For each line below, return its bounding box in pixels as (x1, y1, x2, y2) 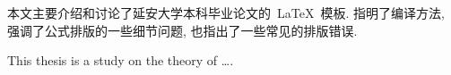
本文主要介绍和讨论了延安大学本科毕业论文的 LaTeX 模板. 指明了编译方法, (7, 4, 445, 21)
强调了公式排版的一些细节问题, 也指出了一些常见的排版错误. (7, 21, 358, 39)
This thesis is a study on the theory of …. (7, 51, 234, 70)
